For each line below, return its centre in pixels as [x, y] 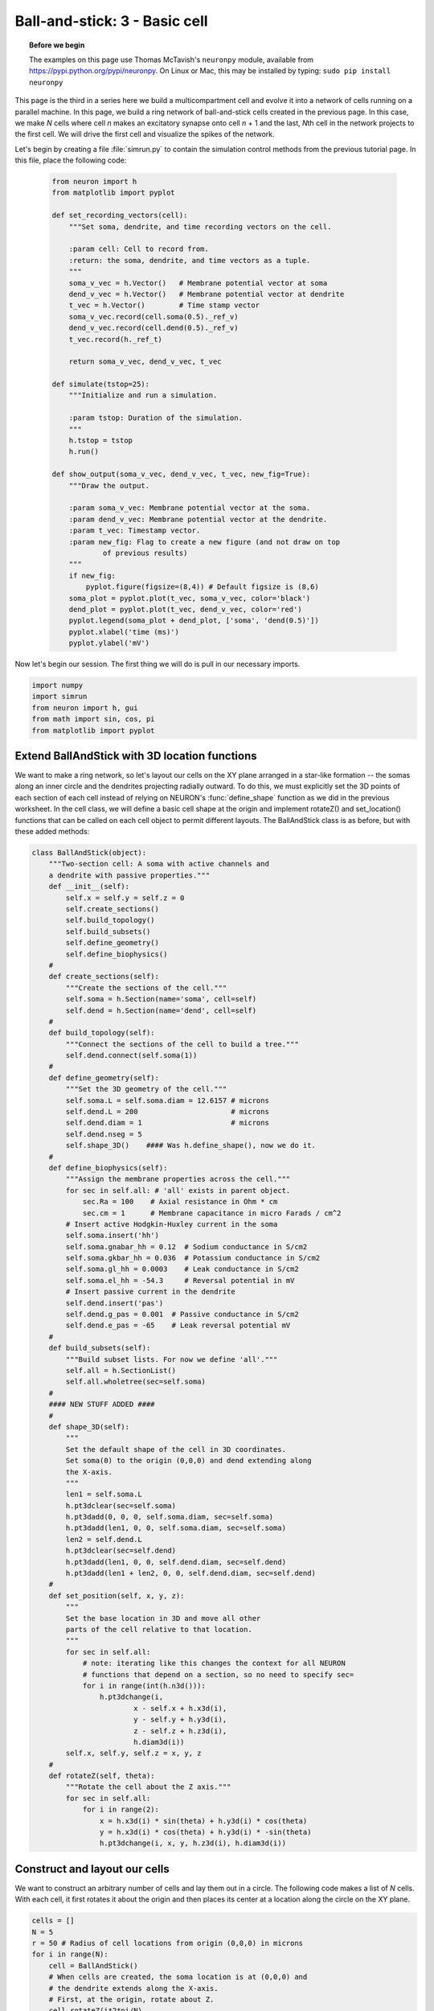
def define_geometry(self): [104, 1077]
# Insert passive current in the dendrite [151, 1292]
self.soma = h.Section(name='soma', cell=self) [161, 999]
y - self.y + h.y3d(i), [180, 1720]
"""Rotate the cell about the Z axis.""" [148, 1787]
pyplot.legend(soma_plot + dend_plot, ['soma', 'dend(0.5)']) [194, 621]
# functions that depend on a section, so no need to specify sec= [218, 1674]
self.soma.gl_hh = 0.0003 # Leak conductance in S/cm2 [182, 1269]
